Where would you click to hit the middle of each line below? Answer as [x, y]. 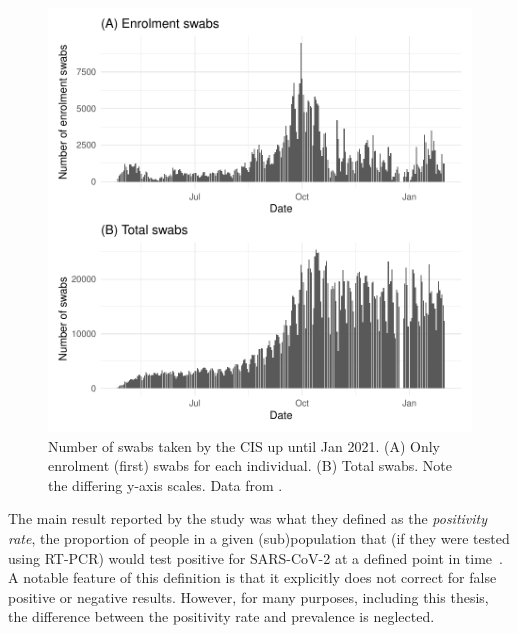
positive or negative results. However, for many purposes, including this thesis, [248, 596]
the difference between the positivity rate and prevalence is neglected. [221, 616]
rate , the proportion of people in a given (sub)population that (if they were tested [259, 537]
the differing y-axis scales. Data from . [165, 484]
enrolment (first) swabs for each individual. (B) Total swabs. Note [250, 465]
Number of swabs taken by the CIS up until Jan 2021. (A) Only [244, 445]
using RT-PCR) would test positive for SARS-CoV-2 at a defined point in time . [255, 557]
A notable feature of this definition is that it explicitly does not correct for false [252, 577]
